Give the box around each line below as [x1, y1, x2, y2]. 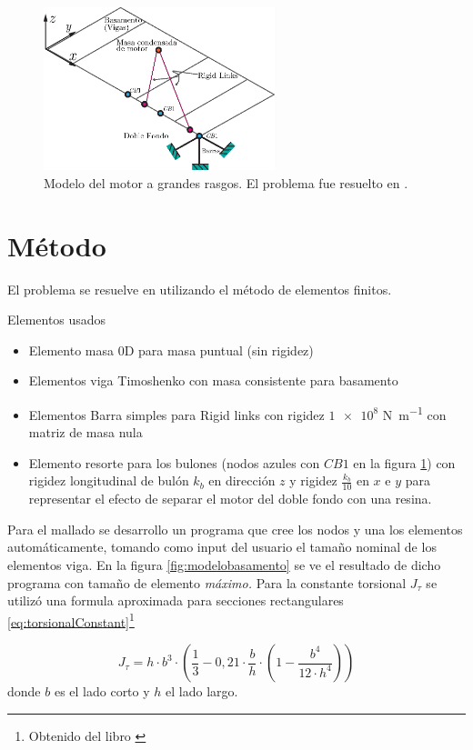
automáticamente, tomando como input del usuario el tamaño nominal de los [7, 537, 437, 556]
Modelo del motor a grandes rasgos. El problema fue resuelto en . [44, 173, 408, 192]
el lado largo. [166, 682, 238, 701]
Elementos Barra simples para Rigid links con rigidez [28, 405, 325, 424]
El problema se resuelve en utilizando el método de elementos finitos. [7, 279, 392, 298]
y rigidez [289, 471, 337, 490]
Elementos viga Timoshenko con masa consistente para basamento [28, 371, 398, 390]
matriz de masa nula [28, 423, 143, 442]
